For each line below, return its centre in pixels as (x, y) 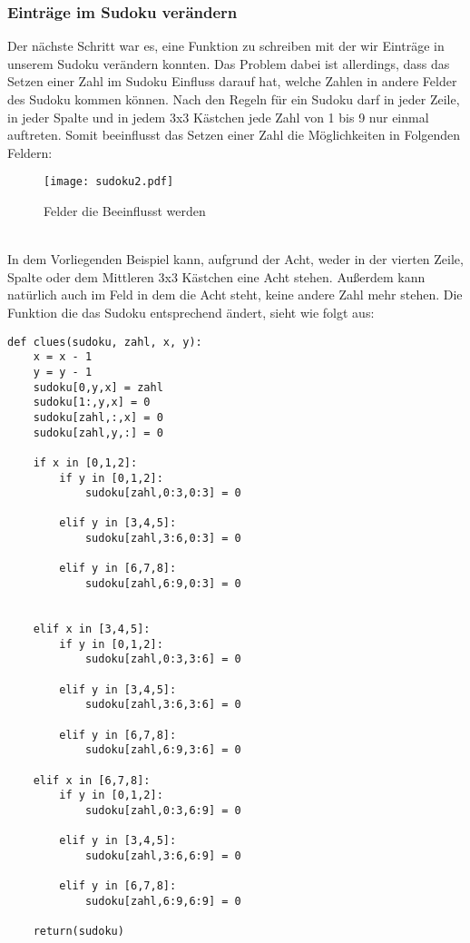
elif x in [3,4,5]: (92, 629)
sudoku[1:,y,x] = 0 (92, 403)
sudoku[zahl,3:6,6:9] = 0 (163, 855)
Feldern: (30, 152)
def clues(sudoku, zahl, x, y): (105, 342)
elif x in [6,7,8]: (92, 780)
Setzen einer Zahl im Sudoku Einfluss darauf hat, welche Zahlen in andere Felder (232, 81)
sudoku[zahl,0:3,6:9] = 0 (163, 810)
